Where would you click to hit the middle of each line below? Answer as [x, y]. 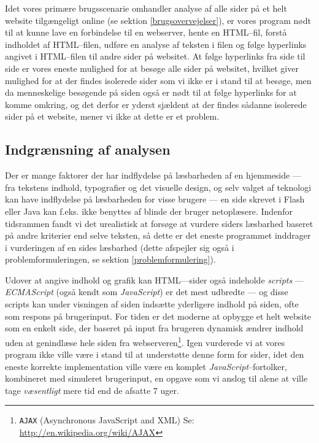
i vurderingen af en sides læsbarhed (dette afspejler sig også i [120, 247]
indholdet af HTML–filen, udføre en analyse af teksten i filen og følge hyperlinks [156, 44]
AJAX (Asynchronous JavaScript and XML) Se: [107, 420]
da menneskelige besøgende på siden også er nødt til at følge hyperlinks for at [151, 92]
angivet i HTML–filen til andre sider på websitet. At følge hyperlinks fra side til [155, 56]
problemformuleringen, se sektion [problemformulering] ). [110, 259]
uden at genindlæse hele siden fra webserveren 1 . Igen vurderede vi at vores [145, 341]
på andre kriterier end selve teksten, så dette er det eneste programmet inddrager [158, 235]
